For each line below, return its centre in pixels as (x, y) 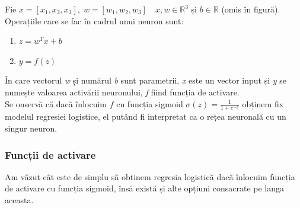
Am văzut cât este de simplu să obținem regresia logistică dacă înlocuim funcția (150, 176)
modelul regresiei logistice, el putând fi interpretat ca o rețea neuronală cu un (146, 116)
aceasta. (19, 199)
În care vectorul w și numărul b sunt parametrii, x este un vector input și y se (146, 80)
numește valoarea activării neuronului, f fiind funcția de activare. (122, 92)
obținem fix (263, 103)
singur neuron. (31, 128)
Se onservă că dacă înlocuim (56, 103)
